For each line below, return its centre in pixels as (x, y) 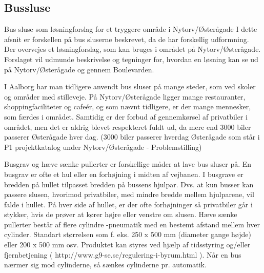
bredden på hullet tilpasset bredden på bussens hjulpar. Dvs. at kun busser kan (129, 184)
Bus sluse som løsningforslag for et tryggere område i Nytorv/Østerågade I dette (131, 29)
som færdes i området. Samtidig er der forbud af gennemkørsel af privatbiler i (126, 116)
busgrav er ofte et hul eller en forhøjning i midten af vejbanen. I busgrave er (124, 174)
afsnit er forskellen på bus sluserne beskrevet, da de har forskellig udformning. (127, 39)
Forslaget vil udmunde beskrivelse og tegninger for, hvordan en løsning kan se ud (131, 59)
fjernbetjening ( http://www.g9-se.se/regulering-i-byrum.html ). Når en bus (123, 254)
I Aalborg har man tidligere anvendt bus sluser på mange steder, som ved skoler (130, 86)
